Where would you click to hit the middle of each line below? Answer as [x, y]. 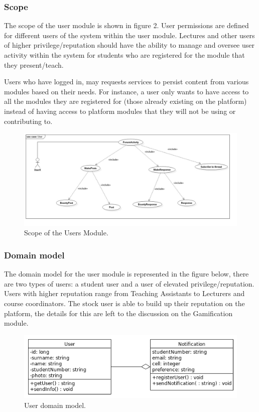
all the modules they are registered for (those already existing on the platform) [125, 101]
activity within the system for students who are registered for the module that [124, 55]
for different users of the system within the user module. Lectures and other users [129, 35]
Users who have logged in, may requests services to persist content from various [126, 82]
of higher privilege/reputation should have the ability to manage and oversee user [129, 45]
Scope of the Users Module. [66, 233]
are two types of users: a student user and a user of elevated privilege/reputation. [129, 283]
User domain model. [55, 405]
